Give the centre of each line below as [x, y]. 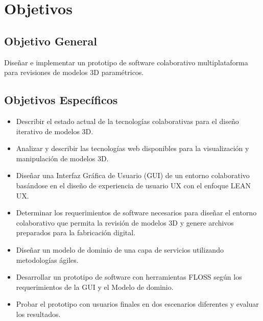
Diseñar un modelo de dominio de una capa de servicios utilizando [120, 249]
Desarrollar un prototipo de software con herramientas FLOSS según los [129, 277]
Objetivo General [51, 41]
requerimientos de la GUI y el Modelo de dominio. [95, 287]
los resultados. [38, 314]
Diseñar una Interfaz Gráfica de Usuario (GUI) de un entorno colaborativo [133, 175]
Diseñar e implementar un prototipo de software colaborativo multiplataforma [126, 62]
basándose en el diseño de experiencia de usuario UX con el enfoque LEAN [134, 185]
